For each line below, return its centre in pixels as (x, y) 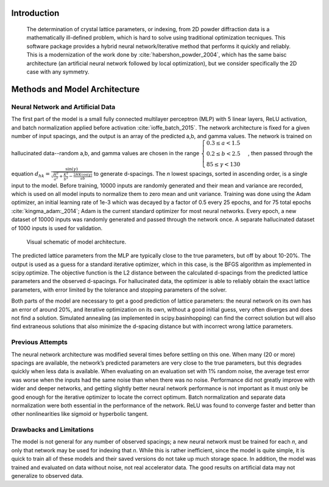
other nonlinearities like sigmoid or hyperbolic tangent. (80, 414)
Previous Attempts (40, 342)
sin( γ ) (72, 169)
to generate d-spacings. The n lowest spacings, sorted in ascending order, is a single (200, 173)
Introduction (35, 13)
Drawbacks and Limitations (53, 430)
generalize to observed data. (47, 476)
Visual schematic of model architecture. (76, 242)
